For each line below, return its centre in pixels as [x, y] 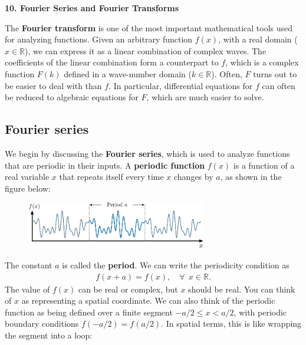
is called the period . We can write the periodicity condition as [176, 265]
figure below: [28, 188]
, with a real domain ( [258, 39]
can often [279, 85]
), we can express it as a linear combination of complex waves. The [146, 50]
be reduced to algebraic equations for [72, 97]
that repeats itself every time [111, 177]
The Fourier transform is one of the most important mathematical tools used [149, 27]
